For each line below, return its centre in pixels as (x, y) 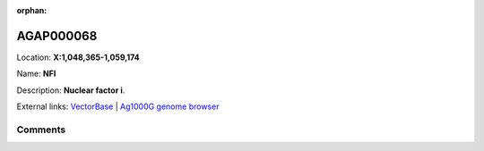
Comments (41, 130)
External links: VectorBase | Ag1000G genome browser (118, 106)
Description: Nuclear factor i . (71, 90)
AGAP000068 (57, 36)
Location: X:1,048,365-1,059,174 (78, 57)
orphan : (32, 10)
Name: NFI (36, 74)
